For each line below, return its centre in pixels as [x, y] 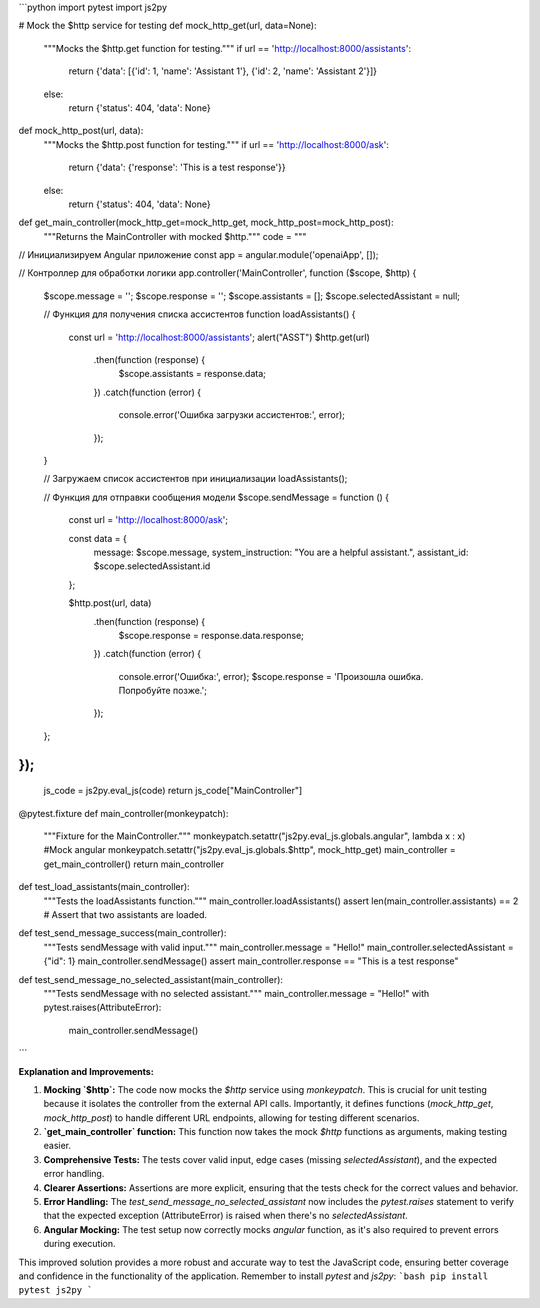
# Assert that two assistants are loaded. [125, 914]
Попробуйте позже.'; [162, 691]
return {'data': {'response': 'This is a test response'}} [177, 167]
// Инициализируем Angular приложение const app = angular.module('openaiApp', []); [198, 255]
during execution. [79, 1244]
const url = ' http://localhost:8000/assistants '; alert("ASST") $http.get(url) [219, 337]
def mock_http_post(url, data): [81, 131]
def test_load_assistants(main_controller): [104, 887]
